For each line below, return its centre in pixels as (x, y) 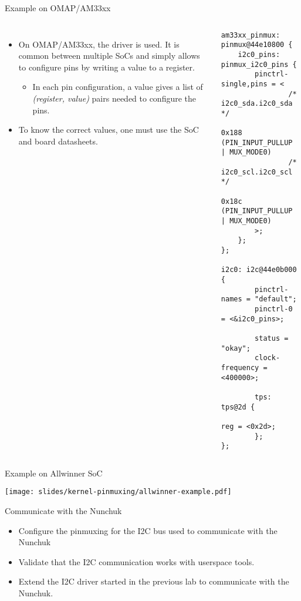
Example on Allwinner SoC (54, 473)
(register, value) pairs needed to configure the (114, 98)
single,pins (244, 84)
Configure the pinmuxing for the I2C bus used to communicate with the (148, 530)
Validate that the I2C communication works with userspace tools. (136, 561)
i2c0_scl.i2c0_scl (257, 172)
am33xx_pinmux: (251, 35)
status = (272, 338)
